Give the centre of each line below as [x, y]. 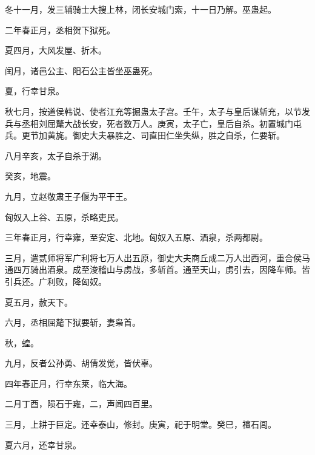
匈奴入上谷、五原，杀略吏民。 [64, 217]
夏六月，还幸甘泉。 [43, 444]
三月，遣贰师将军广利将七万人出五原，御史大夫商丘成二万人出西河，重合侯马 [157, 257]
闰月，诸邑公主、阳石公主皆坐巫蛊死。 [81, 70]
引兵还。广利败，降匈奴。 [56, 281]
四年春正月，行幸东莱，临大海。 [68, 383]
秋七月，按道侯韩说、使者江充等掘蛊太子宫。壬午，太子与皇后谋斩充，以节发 [157, 111]
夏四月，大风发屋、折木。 [56, 50]
